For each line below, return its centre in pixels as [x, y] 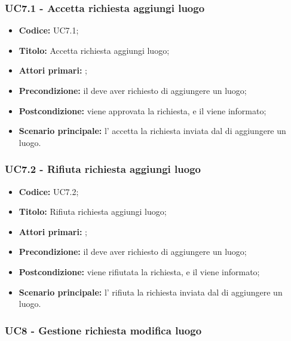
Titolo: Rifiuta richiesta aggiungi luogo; [93, 211]
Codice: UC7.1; [49, 30]
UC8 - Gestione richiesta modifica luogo [103, 330]
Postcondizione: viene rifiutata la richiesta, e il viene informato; [139, 271]
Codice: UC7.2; [49, 191]
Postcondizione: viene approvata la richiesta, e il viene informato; [143, 110]
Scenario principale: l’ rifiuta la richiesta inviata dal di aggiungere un [151, 292]
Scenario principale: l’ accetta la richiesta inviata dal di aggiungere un [152, 131]
